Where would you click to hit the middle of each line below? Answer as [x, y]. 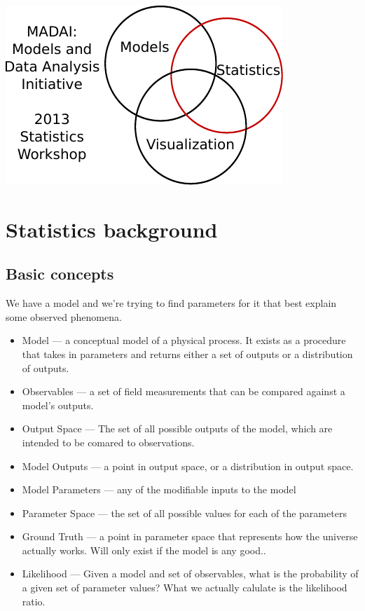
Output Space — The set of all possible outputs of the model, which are [177, 428]
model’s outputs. [58, 405]
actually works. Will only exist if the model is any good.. [144, 550]
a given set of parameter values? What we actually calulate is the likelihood [185, 588]
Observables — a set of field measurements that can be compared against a [184, 391]
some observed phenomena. [64, 316]
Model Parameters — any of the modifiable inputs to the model [159, 489]
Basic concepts [60, 274]
